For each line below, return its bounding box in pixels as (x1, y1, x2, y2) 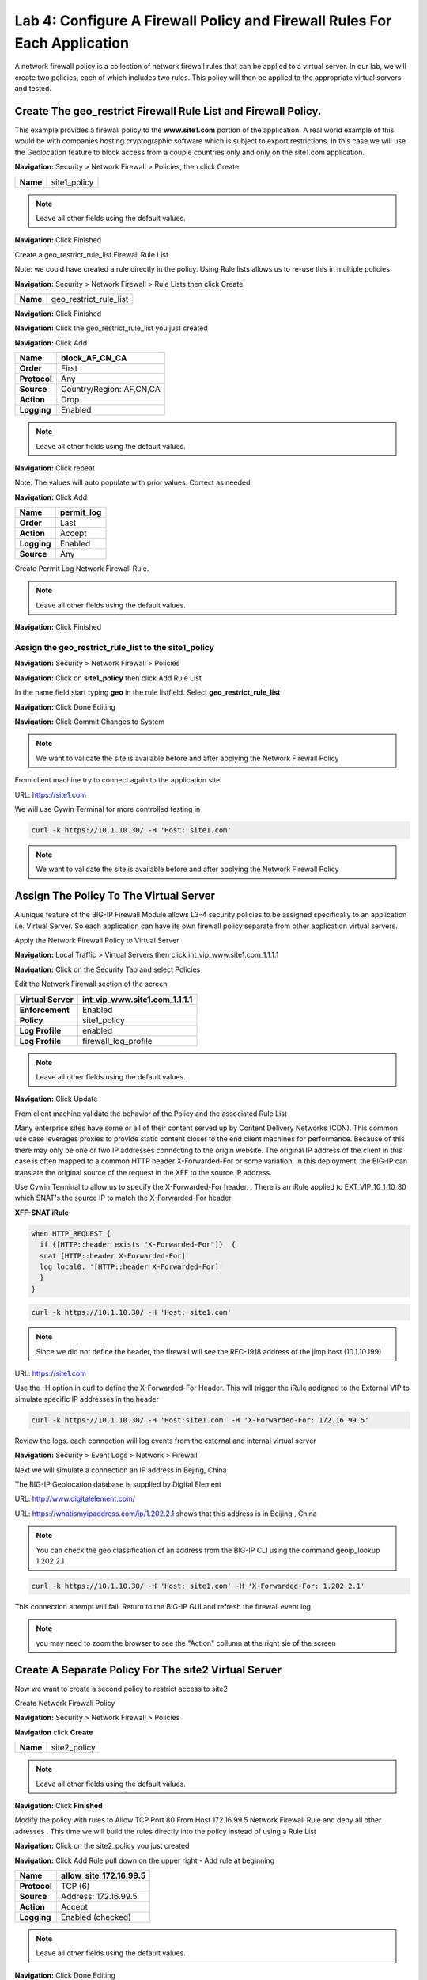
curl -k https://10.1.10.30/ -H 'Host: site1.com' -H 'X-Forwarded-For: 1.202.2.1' (31, 1581, 365, 1590)
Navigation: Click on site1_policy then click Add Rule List (14, 673, 202, 683)
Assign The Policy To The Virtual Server (14, 889, 215, 903)
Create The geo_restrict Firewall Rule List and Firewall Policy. (14, 104, 322, 118)
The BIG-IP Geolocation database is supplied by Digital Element (14, 1479, 221, 1489)
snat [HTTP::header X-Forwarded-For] (40, 1251, 186, 1260)
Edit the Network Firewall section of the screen (14, 979, 168, 989)
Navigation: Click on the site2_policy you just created (14, 1841, 190, 1851)
